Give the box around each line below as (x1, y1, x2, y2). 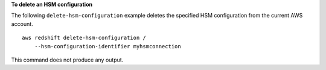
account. (11, 20, 33, 27)
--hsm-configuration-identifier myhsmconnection (34, 43, 181, 49)
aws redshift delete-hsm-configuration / (22, 34, 146, 42)
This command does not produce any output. (11, 56, 124, 63)
